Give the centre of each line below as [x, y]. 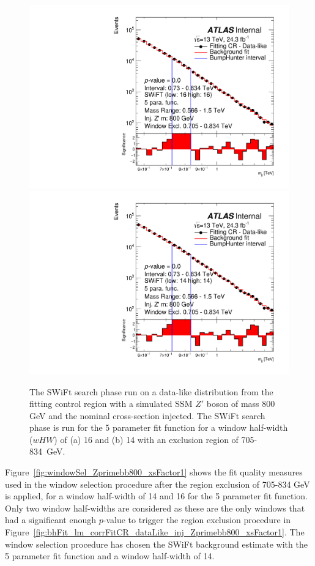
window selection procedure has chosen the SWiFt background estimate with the [156, 544]
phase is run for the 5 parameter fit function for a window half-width [159, 427]
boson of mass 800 [241, 404]
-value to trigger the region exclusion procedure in [197, 520]
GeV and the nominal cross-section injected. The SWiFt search [147, 415]
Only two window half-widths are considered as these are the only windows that [155, 508]
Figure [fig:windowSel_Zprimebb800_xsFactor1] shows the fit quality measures [154, 472]
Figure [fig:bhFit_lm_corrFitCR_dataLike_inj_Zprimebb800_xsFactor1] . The [155, 532]
